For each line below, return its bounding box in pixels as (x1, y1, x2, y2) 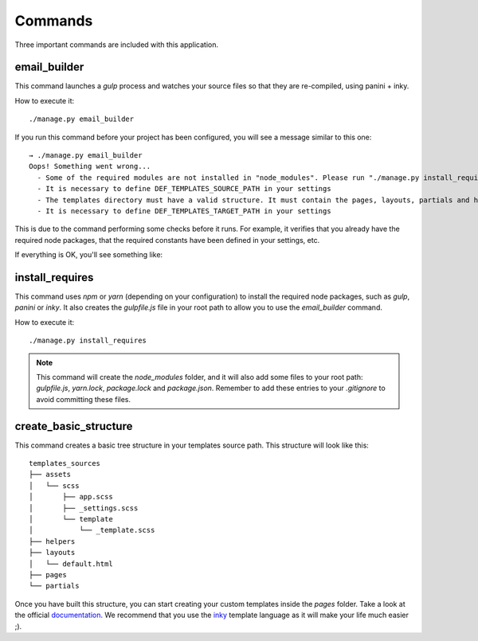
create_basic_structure (14, 419, 133, 433)
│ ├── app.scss (29, 492, 113, 502)
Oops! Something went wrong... (29, 162, 151, 171)
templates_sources (29, 459, 101, 468)
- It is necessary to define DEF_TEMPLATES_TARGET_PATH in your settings (37, 206, 331, 215)
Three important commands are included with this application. (14, 40, 219, 49)
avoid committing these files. (36, 394, 131, 404)
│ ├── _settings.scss (29, 503, 139, 513)
